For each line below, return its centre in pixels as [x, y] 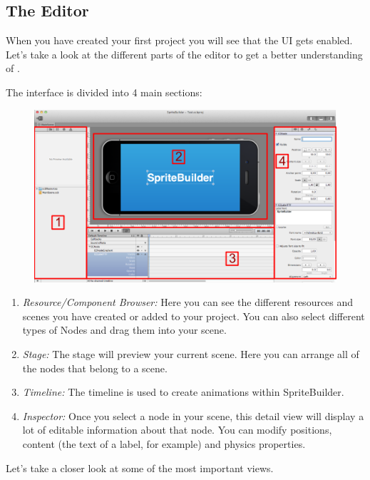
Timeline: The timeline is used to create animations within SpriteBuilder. [183, 392]
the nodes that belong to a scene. [95, 368]
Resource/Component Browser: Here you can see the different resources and [188, 302]
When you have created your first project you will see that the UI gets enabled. [179, 40]
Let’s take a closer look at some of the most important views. [140, 468]
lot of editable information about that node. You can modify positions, [177, 430]
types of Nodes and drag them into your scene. [124, 330]
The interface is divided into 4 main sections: [104, 92]
